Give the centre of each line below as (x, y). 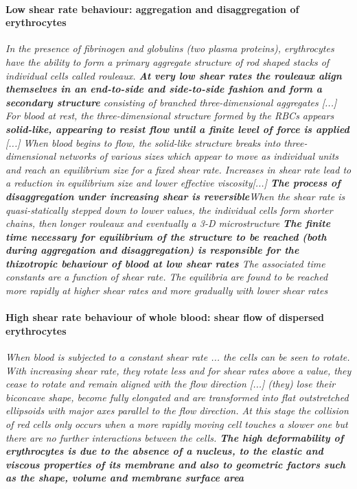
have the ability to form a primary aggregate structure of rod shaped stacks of (168, 61)
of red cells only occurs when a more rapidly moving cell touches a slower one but (177, 424)
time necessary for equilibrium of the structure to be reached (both (166, 236)
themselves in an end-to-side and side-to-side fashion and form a (164, 89)
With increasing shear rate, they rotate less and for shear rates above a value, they (178, 370)
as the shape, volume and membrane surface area (125, 478)
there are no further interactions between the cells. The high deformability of (175, 437)
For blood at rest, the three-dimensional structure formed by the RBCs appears (170, 116)
